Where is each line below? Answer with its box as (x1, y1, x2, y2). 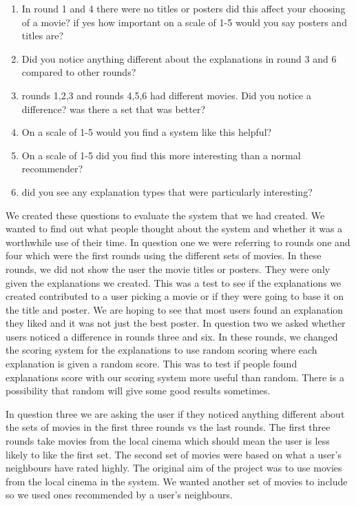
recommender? (21, 161, 83, 176)
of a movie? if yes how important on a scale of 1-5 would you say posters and (21, 14, 347, 29)
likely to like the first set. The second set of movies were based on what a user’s (6, 447, 342, 461)
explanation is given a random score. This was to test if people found (6, 356, 297, 371)
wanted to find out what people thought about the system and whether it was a (6, 221, 343, 236)
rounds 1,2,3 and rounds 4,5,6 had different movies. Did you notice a (21, 88, 311, 102)
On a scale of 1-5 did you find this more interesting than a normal (21, 148, 301, 162)
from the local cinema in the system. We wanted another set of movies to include (6, 474, 348, 488)
